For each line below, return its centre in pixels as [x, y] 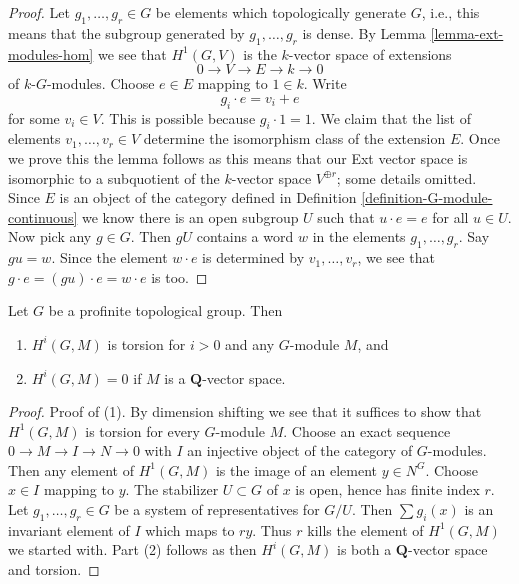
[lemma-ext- [467, 32]
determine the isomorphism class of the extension [294, 138]
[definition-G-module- [427, 197]
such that [346, 216]
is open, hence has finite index [387, 489]
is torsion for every [142, 430]
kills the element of [365, 529]
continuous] [43, 216]
